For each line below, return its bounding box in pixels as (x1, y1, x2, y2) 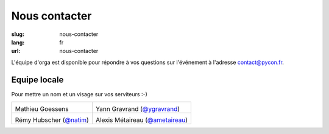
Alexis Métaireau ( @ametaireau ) (95, 116, 188, 124)
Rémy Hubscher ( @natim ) (15, 116, 90, 124)
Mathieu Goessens (15, 105, 69, 113)
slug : (11, 30, 24, 38)
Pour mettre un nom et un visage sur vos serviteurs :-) (11, 90, 147, 97)
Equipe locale (11, 74, 64, 85)
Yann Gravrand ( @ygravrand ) (95, 105, 180, 113)
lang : (11, 38, 25, 46)
